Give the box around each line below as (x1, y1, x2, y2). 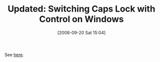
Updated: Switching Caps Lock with (7, 3, 156, 15)
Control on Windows (39, 14, 124, 25)
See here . (4, 52, 24, 58)
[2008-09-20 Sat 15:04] (57, 30, 106, 35)
